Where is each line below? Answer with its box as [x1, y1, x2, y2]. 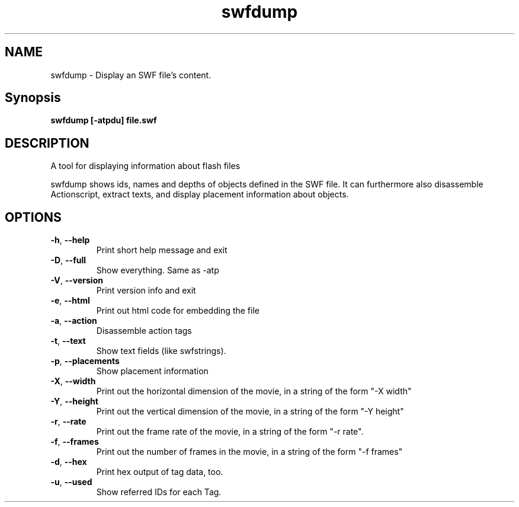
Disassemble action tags [96, 326, 192, 336]
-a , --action [50, 315, 97, 326]
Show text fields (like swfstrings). [96, 346, 226, 356]
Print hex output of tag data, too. [96, 467, 223, 477]
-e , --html [50, 295, 90, 306]
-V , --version [50, 275, 103, 286]
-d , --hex [50, 457, 87, 467]
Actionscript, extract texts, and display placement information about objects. [50, 189, 349, 200]
